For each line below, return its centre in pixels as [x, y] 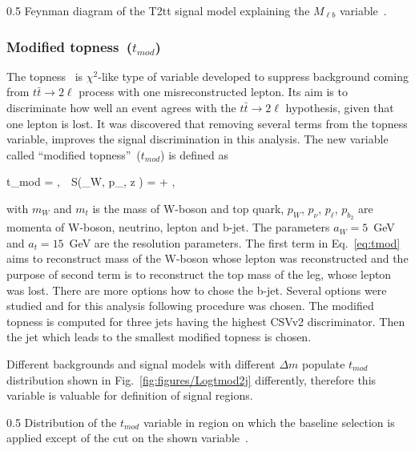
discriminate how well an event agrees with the [121, 107]
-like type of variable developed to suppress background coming [253, 76]
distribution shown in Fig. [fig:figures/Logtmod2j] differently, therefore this [191, 379]
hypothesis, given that [340, 107]
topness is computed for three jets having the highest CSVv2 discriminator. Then [206, 321]
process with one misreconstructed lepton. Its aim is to [213, 92]
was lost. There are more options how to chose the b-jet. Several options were [197, 290]
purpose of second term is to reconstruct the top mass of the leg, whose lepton [199, 274]
